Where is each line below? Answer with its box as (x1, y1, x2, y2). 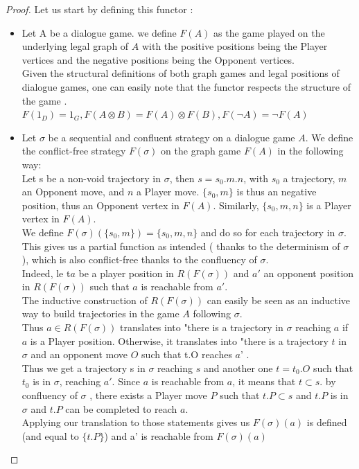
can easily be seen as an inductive (207, 292, 351, 307)
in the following (277, 143, 344, 158)
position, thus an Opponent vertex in (21, 197, 179, 212)
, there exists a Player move (89, 388, 207, 402)
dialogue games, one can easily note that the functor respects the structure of (21, 79, 351, 94)
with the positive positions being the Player (141, 39, 328, 53)
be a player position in (78, 265, 174, 280)
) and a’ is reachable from (104, 428, 213, 443)
